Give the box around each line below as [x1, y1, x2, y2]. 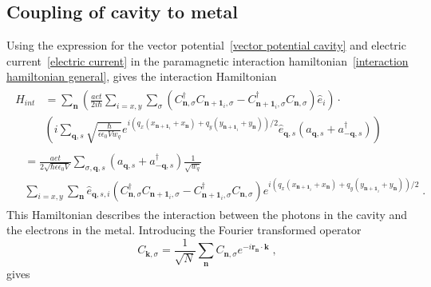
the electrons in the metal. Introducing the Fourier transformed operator [6, 221, 362, 238]
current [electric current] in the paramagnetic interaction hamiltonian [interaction [6, 52, 409, 69]
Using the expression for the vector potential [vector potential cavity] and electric [6, 37, 406, 54]
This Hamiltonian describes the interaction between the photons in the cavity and [6, 205, 408, 222]
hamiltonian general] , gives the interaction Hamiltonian [6, 68, 277, 85]
